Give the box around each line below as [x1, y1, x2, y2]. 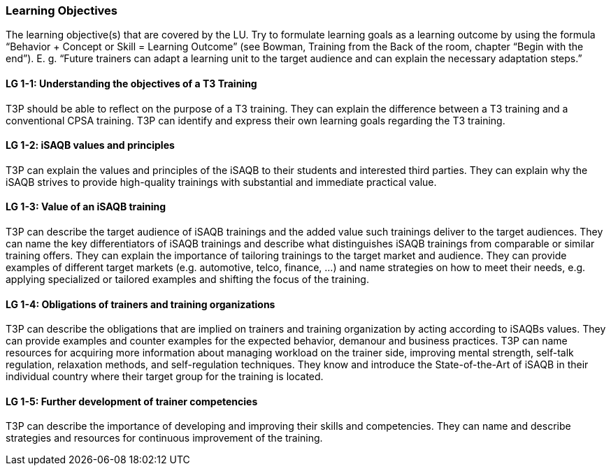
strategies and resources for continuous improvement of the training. [6, 432, 323, 444]
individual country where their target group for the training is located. [6, 370, 324, 383]
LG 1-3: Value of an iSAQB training [6, 201, 166, 213]
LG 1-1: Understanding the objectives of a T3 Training [6, 77, 257, 89]
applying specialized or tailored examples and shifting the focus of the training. [6, 273, 369, 286]
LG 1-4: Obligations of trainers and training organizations [6, 298, 275, 310]
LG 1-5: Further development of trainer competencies [6, 395, 258, 407]
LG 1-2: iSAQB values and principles [6, 139, 175, 152]
